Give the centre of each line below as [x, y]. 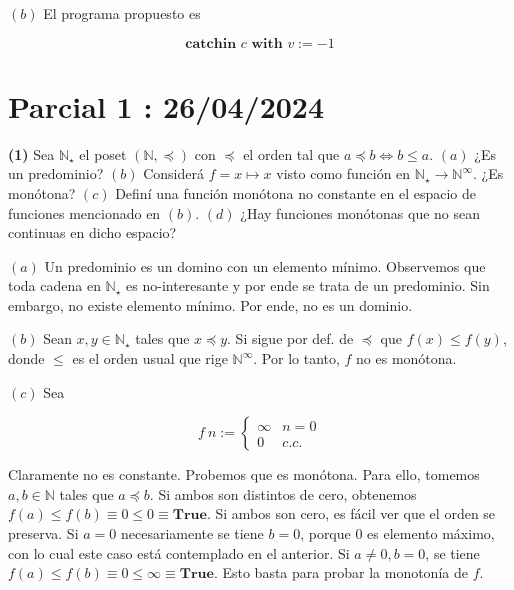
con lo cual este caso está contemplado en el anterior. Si [179, 552]
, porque [325, 533]
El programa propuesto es [122, 13]
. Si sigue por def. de [290, 338]
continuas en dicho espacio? [92, 232]
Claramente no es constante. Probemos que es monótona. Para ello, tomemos [244, 474]
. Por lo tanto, [296, 358]
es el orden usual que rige [150, 358]
